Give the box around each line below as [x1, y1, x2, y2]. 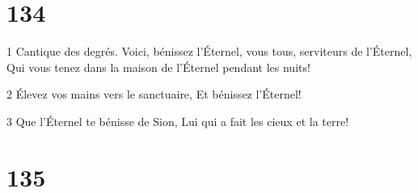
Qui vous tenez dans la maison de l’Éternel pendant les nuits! [6, 58, 310, 75]
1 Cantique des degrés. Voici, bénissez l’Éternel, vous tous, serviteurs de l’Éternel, [6, 43, 412, 60]
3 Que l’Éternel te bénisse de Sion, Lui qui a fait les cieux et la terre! [6, 112, 349, 129]
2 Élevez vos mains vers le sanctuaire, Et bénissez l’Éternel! [6, 86, 302, 103]
